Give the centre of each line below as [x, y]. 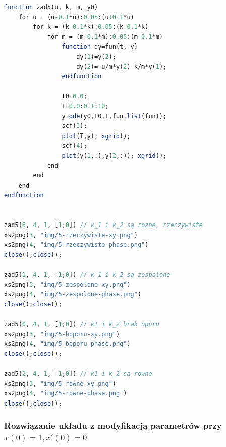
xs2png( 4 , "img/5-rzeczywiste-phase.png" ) [76, 245]
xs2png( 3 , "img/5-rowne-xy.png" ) [60, 384]
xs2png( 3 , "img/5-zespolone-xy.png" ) [67, 284]
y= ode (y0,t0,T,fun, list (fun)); [114, 116]
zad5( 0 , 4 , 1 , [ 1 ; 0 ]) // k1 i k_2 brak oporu [82, 324]
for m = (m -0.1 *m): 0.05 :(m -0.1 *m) [105, 37]
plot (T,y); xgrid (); [96, 136]
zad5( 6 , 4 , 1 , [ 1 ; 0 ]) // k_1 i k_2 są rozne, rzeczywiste [103, 225]
